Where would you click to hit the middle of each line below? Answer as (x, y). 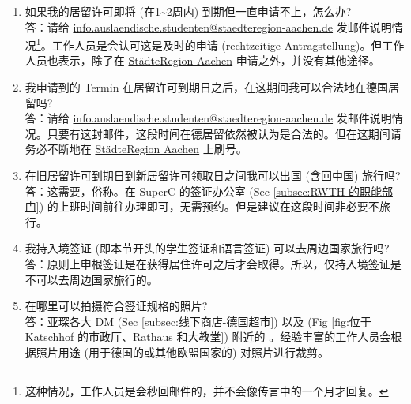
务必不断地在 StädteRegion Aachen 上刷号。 (136, 149)
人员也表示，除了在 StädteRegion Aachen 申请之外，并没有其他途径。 (202, 60)
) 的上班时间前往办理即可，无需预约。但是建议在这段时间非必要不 (209, 206)
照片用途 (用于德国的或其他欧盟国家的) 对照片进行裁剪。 (183, 352)
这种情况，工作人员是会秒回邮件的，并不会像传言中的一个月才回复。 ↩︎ (207, 390)
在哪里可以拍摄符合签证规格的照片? (116, 306)
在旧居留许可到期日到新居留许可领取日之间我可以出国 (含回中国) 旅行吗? (213, 175)
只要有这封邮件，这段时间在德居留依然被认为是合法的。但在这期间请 (224, 133)
